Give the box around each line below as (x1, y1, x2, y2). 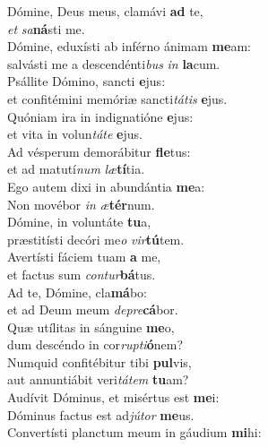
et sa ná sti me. (7, 19, 85, 38)
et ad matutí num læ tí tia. (7, 159, 145, 178)
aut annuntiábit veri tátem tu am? (7, 370, 189, 389)
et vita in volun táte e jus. (7, 125, 143, 143)
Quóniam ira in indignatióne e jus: (7, 107, 194, 125)
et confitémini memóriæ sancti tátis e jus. (7, 89, 228, 107)
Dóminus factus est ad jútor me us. (7, 405, 195, 424)
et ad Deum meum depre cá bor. (7, 300, 178, 319)
